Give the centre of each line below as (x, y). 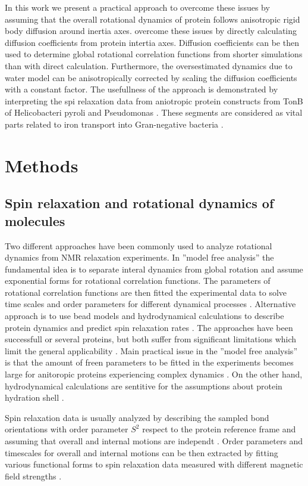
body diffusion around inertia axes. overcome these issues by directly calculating (151, 31)
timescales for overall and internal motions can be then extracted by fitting (142, 452)
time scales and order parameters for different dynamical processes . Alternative (150, 304)
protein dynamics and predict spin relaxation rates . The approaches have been (149, 327)
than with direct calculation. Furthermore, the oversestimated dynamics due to (149, 65)
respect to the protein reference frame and (219, 429)
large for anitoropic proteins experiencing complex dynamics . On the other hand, (154, 374)
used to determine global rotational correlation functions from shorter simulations (154, 54)
